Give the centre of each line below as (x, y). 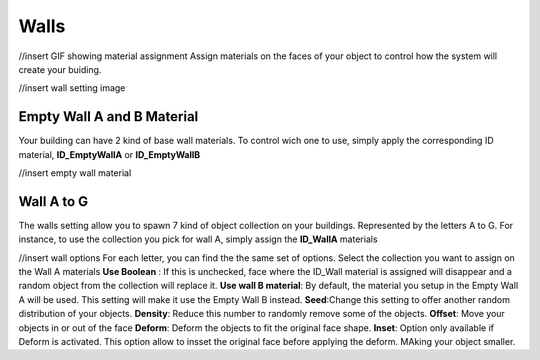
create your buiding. (60, 69)
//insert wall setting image (72, 88)
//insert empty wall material (75, 173)
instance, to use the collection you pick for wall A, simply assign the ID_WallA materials (198, 239)
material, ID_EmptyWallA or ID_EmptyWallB (109, 154)
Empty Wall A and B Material (108, 116)
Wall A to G (53, 201)
